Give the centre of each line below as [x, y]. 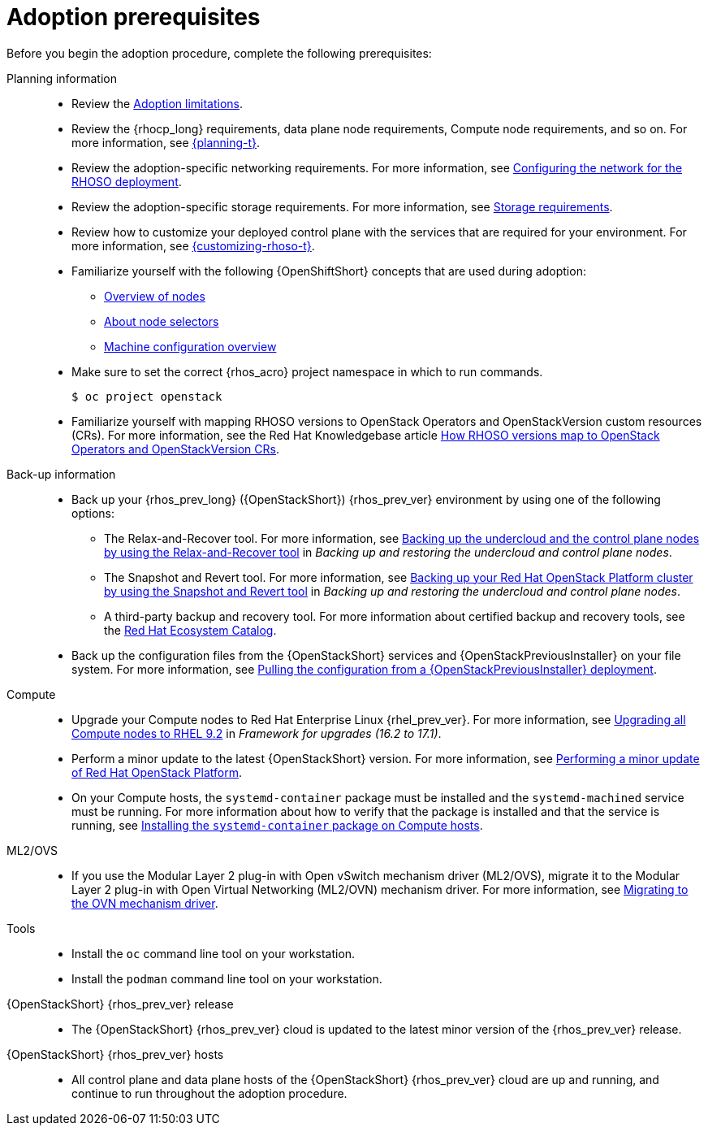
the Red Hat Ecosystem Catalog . [190, 630]
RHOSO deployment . [127, 181]
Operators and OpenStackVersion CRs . [175, 449]
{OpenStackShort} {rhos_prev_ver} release [120, 1004]
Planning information [62, 78]
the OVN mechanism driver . [145, 903]
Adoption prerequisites [134, 17]
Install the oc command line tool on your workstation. [214, 953]
